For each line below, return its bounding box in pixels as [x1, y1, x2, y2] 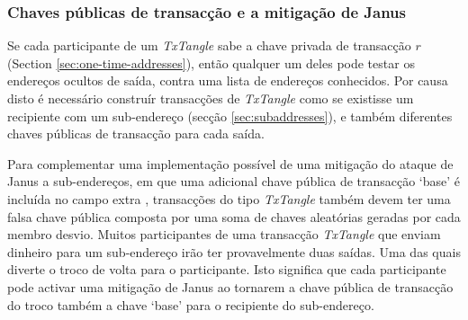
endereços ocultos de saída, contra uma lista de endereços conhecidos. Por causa [7, 71, 448, 90]
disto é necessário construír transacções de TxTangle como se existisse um [7, 89, 414, 107]
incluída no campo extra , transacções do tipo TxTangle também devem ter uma [7, 189, 451, 208]
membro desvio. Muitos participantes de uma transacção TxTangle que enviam [7, 225, 441, 244]
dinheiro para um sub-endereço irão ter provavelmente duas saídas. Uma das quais [7, 242, 461, 261]
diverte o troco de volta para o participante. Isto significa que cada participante [7, 260, 446, 279]
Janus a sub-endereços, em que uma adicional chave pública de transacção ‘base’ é [7, 172, 461, 191]
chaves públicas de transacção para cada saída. [7, 124, 265, 143]
